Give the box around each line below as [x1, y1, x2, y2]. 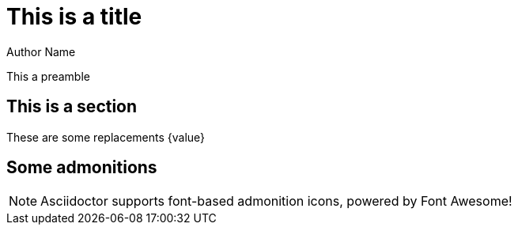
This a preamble [6, 69, 90, 83]
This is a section [6, 97, 138, 117]
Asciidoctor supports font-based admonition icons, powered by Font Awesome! [40, 193, 512, 210]
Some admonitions [6, 157, 157, 178]
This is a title [6, 3, 142, 30]
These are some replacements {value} [6, 130, 206, 144]
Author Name [6, 44, 76, 59]
